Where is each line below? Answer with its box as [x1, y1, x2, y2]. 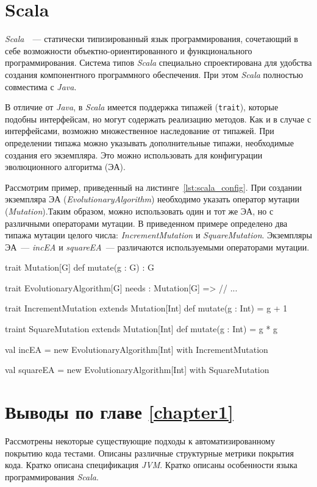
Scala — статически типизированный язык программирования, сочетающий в [5, 32, 298, 45]
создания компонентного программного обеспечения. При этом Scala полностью [5, 68, 303, 80]
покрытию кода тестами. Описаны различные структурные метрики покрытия [5, 446, 294, 459]
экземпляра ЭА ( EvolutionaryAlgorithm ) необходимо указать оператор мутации [5, 193, 299, 205]
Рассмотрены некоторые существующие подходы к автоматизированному [5, 434, 275, 447]
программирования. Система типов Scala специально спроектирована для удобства [5, 56, 312, 69]
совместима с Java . [5, 80, 77, 93]
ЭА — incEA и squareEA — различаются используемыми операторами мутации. [5, 240, 310, 253]
